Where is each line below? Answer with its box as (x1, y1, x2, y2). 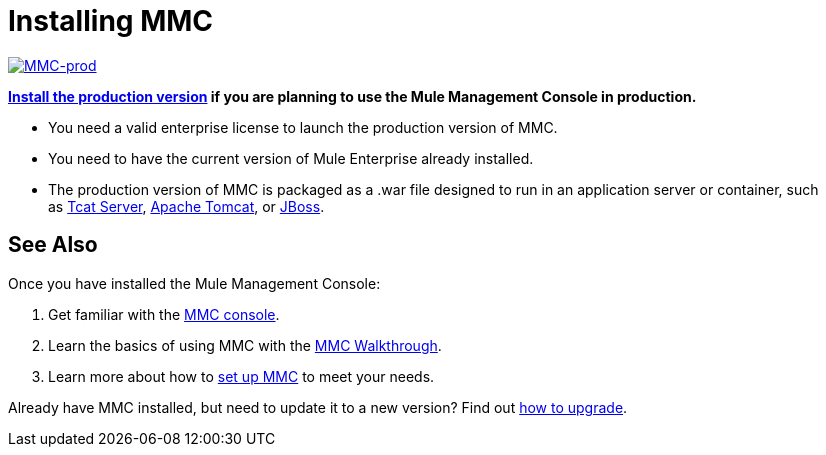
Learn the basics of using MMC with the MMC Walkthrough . (48, 336, 442, 354)
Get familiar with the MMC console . (48, 305, 280, 323)
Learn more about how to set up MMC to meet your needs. (48, 367, 435, 385)
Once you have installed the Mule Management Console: (8, 274, 381, 292)
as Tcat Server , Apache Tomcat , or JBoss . (48, 197, 325, 215)
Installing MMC (8, 4, 214, 38)
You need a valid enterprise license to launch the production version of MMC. (48, 118, 558, 136)
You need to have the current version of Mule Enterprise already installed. (48, 149, 534, 167)
